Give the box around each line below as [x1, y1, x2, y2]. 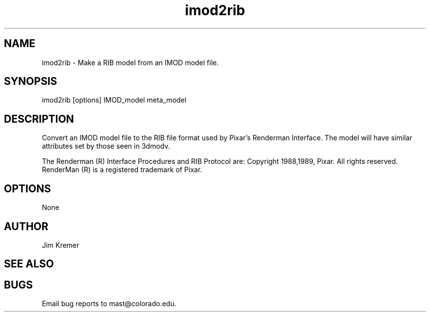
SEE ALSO [4, 258, 54, 270]
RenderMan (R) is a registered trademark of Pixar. [42, 165, 202, 174]
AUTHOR [4, 220, 49, 233]
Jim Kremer [42, 240, 80, 249]
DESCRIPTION [4, 112, 74, 125]
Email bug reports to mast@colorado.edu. [42, 299, 177, 308]
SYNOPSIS [4, 75, 57, 88]
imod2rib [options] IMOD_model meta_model [42, 96, 187, 105]
